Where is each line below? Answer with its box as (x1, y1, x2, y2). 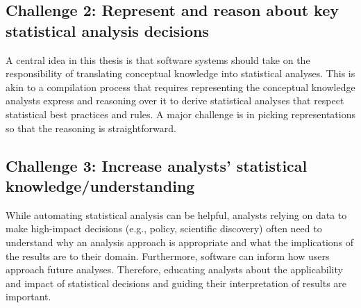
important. (6, 289, 51, 304)
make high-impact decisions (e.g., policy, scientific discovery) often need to (6, 221, 322, 236)
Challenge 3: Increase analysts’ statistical (6, 154, 308, 176)
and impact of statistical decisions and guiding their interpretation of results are (6, 275, 347, 290)
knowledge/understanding (6, 175, 195, 196)
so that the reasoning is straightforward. (6, 120, 176, 135)
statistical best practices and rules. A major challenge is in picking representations (6, 106, 356, 121)
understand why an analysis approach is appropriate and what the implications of (6, 234, 354, 249)
